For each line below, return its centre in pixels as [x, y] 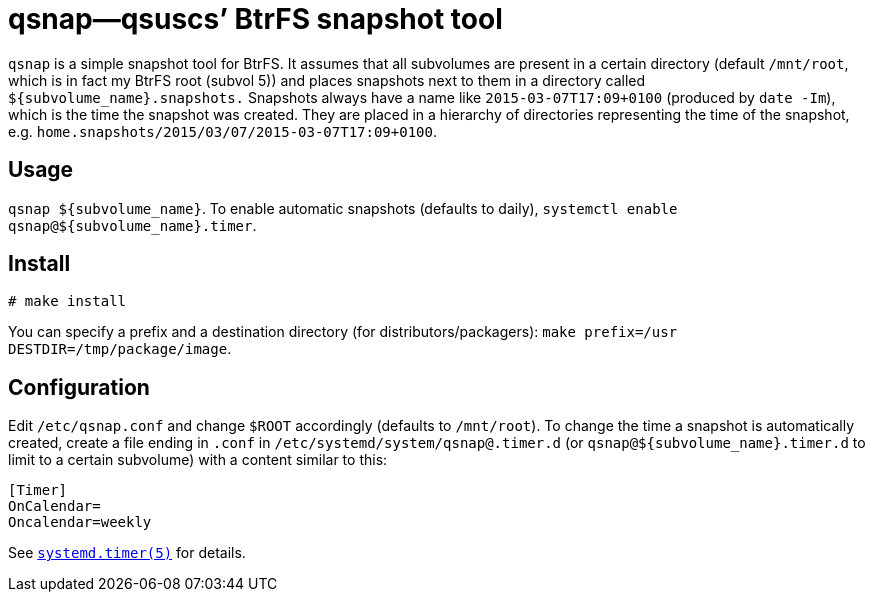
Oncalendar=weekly [80, 522]
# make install [67, 301]
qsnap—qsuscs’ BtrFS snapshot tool [255, 19]
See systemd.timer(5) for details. [127, 553]
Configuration [79, 387]
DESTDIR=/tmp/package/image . [120, 349]
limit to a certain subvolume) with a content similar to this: [198, 460]
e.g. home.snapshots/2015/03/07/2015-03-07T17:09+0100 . [222, 131]
